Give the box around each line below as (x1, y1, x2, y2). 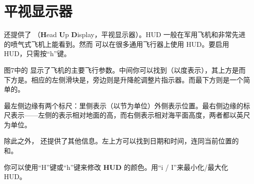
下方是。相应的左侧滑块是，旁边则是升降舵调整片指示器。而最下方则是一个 (4, 74, 243, 84)
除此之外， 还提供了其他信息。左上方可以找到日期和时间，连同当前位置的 (4, 136, 239, 146)
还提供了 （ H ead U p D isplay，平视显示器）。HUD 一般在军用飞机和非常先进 (4, 29, 246, 40)
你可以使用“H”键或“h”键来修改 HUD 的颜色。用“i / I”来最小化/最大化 (4, 162, 228, 172)
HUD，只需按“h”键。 (4, 48, 71, 59)
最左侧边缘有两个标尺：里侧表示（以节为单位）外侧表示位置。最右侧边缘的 (4, 100, 243, 110)
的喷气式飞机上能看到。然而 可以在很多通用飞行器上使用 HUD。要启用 (4, 39, 230, 49)
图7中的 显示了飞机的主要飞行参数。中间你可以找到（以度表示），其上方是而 (4, 64, 246, 75)
